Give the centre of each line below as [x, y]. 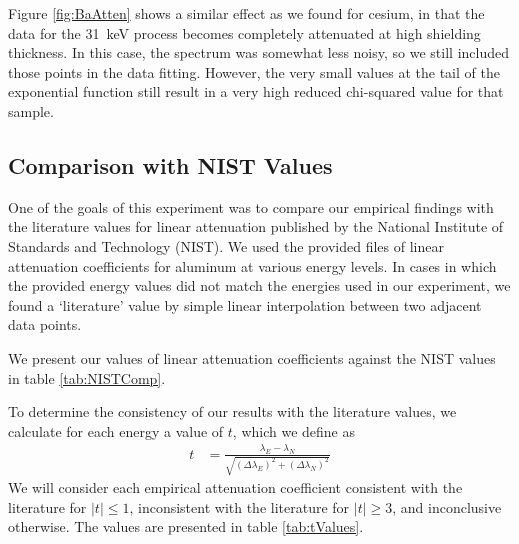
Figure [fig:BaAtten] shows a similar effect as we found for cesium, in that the [246, 13]
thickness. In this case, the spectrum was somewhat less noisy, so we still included [258, 52]
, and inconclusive [447, 506]
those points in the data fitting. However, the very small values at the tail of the [254, 71]
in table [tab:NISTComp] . [87, 377]
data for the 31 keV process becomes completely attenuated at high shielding [244, 32]
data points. [45, 324]
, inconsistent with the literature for [239, 506]
